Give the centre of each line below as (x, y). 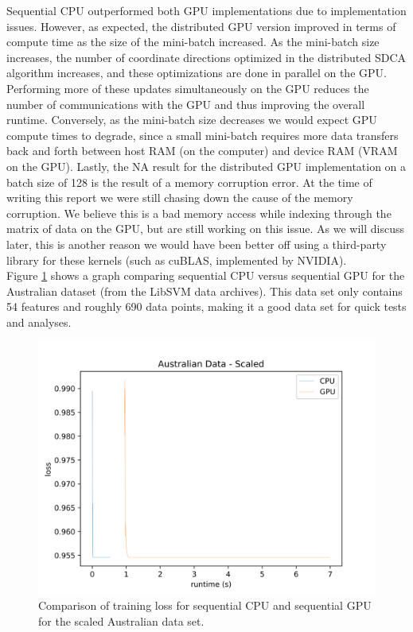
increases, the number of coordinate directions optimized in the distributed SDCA (206, 57)
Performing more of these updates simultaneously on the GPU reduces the (188, 88)
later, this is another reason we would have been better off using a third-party (197, 244)
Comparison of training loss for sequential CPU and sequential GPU (205, 605)
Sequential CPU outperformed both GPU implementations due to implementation (206, 10)
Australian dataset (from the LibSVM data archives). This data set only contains (205, 291)
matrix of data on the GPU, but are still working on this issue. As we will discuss (205, 229)
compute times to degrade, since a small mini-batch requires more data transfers (203, 135)
